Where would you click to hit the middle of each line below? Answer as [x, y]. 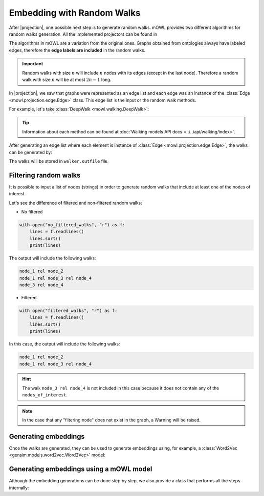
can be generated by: [31, 152]
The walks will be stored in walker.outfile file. [59, 161]
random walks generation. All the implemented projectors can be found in [83, 34]
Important [33, 64]
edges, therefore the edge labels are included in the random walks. [77, 50]
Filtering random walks [45, 175]
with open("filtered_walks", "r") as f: [68, 311]
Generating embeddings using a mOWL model [81, 469]
